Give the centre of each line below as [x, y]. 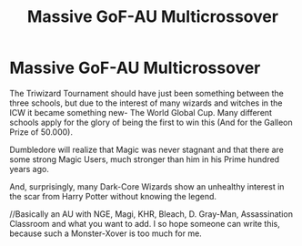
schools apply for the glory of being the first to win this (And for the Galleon [151, 122]
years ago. [30, 169]
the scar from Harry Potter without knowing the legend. [113, 196]
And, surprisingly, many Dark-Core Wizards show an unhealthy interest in [147, 186]
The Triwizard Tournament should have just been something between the [146, 93]
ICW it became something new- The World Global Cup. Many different [141, 112]
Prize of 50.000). [41, 132]
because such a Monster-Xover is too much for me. [106, 233]
